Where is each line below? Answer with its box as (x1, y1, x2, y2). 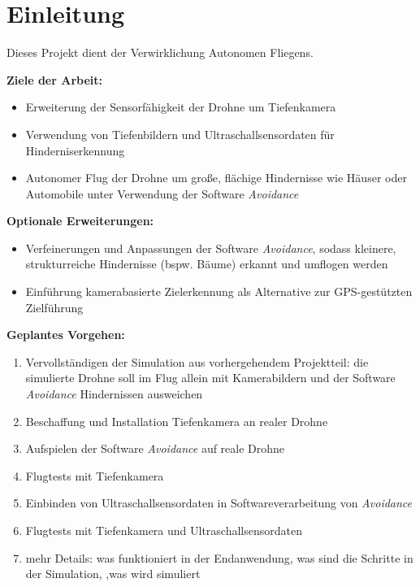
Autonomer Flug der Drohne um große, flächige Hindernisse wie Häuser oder (25, 169, 407, 186)
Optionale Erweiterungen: (6, 212, 154, 229)
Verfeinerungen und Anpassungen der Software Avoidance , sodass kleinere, (25, 239, 396, 256)
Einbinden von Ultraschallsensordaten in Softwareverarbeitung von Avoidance (25, 494, 413, 511)
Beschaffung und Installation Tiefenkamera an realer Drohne (25, 412, 328, 429)
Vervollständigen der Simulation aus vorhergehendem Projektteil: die (25, 353, 369, 370)
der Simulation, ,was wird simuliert (25, 565, 201, 582)
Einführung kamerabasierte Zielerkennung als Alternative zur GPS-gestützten (25, 283, 413, 300)
